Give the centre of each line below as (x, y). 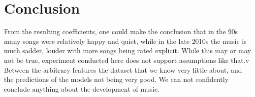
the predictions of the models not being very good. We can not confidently (116, 79)
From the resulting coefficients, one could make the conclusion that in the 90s (121, 31)
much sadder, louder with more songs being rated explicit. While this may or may (127, 50)
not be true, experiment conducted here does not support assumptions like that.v (127, 60)
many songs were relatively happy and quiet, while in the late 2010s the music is (125, 41)
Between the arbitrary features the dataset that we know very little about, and (123, 69)
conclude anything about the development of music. (82, 88)
